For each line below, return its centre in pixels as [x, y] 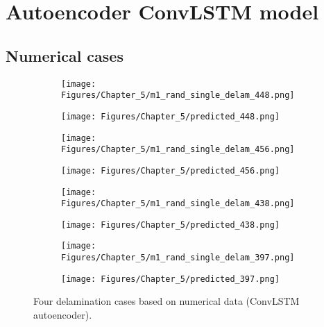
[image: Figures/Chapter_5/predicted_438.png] [170, 225]
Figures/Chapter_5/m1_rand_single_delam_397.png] [178, 258]
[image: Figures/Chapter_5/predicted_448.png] [170, 116]
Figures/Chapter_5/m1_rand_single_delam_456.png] [178, 150]
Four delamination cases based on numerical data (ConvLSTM [167, 301]
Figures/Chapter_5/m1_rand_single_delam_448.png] [178, 95]
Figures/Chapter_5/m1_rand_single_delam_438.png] [178, 204]
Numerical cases [65, 55]
